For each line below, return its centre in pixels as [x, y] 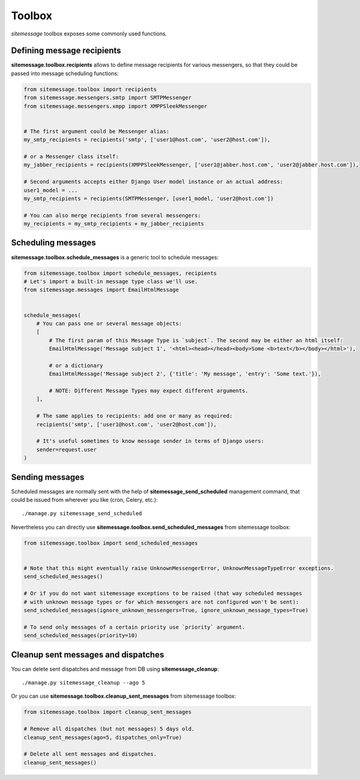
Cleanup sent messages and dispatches [88, 655]
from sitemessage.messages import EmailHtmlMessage [101, 290]
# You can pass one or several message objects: [109, 323]
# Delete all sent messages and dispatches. [90, 754]
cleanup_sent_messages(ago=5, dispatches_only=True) [103, 737]
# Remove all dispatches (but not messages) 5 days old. [109, 729]
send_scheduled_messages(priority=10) [81, 636]
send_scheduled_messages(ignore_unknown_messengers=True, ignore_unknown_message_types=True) [166, 610]
